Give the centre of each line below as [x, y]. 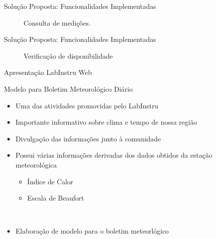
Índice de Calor [50, 181]
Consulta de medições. [57, 22]
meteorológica [36, 164]
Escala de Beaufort [56, 198]
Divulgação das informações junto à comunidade [88, 138]
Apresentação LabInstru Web [48, 72]
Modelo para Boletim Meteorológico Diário [68, 88]
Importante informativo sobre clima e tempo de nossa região [106, 122]
